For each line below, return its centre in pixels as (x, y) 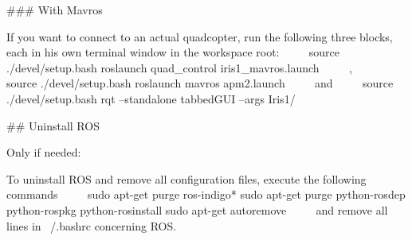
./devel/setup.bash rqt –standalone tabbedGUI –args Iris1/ (151, 98)
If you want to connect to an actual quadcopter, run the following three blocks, (200, 36)
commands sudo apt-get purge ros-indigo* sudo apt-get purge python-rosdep (206, 194)
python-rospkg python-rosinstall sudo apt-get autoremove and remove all (197, 209)
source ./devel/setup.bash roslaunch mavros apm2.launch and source (200, 83)
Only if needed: (44, 152)
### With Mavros (55, 10)
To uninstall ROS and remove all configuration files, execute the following (186, 178)
